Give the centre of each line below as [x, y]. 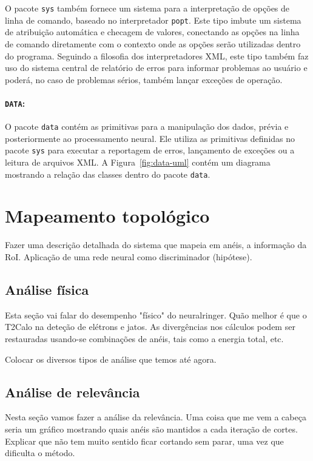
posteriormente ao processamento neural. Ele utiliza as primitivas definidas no [150, 138]
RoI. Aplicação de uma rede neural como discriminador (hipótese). [129, 257]
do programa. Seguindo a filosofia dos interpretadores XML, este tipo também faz [157, 56]
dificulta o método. [40, 453]
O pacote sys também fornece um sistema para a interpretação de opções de [147, 8]
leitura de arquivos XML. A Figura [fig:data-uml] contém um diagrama [138, 162]
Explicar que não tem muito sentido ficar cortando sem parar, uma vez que [144, 441]
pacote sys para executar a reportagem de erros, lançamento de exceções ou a [150, 150]
